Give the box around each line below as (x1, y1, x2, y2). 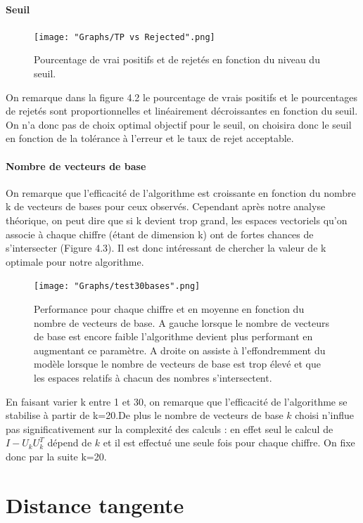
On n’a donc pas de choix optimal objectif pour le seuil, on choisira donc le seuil (6, 117, 352, 131)
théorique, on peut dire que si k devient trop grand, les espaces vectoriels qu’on (6, 213, 348, 227)
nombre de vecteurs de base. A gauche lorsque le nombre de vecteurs (34, 315, 330, 330)
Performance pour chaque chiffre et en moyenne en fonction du (34, 302, 305, 316)
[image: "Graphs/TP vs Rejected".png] (34, 32, 215, 42)
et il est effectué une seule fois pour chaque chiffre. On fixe (103, 435, 355, 450)
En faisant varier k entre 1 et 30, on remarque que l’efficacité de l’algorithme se (6, 394, 348, 408)
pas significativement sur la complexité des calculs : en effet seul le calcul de (6, 421, 333, 436)
